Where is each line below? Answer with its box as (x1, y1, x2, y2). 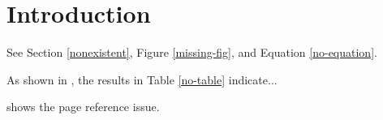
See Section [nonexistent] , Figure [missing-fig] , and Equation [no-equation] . (6, 44, 377, 61)
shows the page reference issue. (6, 98, 160, 115)
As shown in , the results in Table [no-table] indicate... (6, 71, 278, 88)
